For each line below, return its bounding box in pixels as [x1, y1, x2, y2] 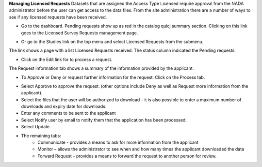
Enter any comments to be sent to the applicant [21, 110, 116, 116]
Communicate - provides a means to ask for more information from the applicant [37, 139, 199, 145]
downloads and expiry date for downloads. [21, 104, 107, 109]
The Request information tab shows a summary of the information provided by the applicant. [9, 65, 194, 71]
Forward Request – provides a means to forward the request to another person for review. [37, 153, 217, 159]
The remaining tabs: [21, 133, 62, 138]
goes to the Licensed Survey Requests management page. [21, 30, 138, 36]
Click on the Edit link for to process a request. [21, 56, 113, 62]
